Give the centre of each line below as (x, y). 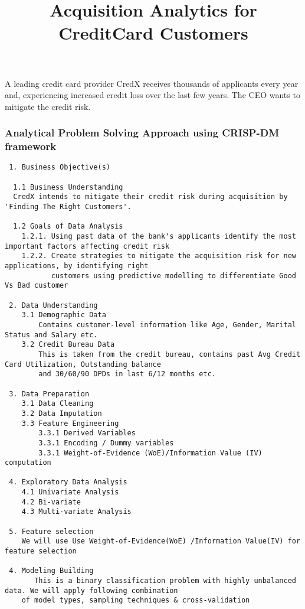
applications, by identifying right (77, 266)
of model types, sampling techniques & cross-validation (136, 600)
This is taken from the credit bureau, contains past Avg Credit (170, 354)
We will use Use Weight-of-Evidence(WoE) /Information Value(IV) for (161, 541)
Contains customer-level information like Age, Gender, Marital (167, 325)
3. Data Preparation (49, 394)
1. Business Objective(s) (60, 167)
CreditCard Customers (153, 33)
